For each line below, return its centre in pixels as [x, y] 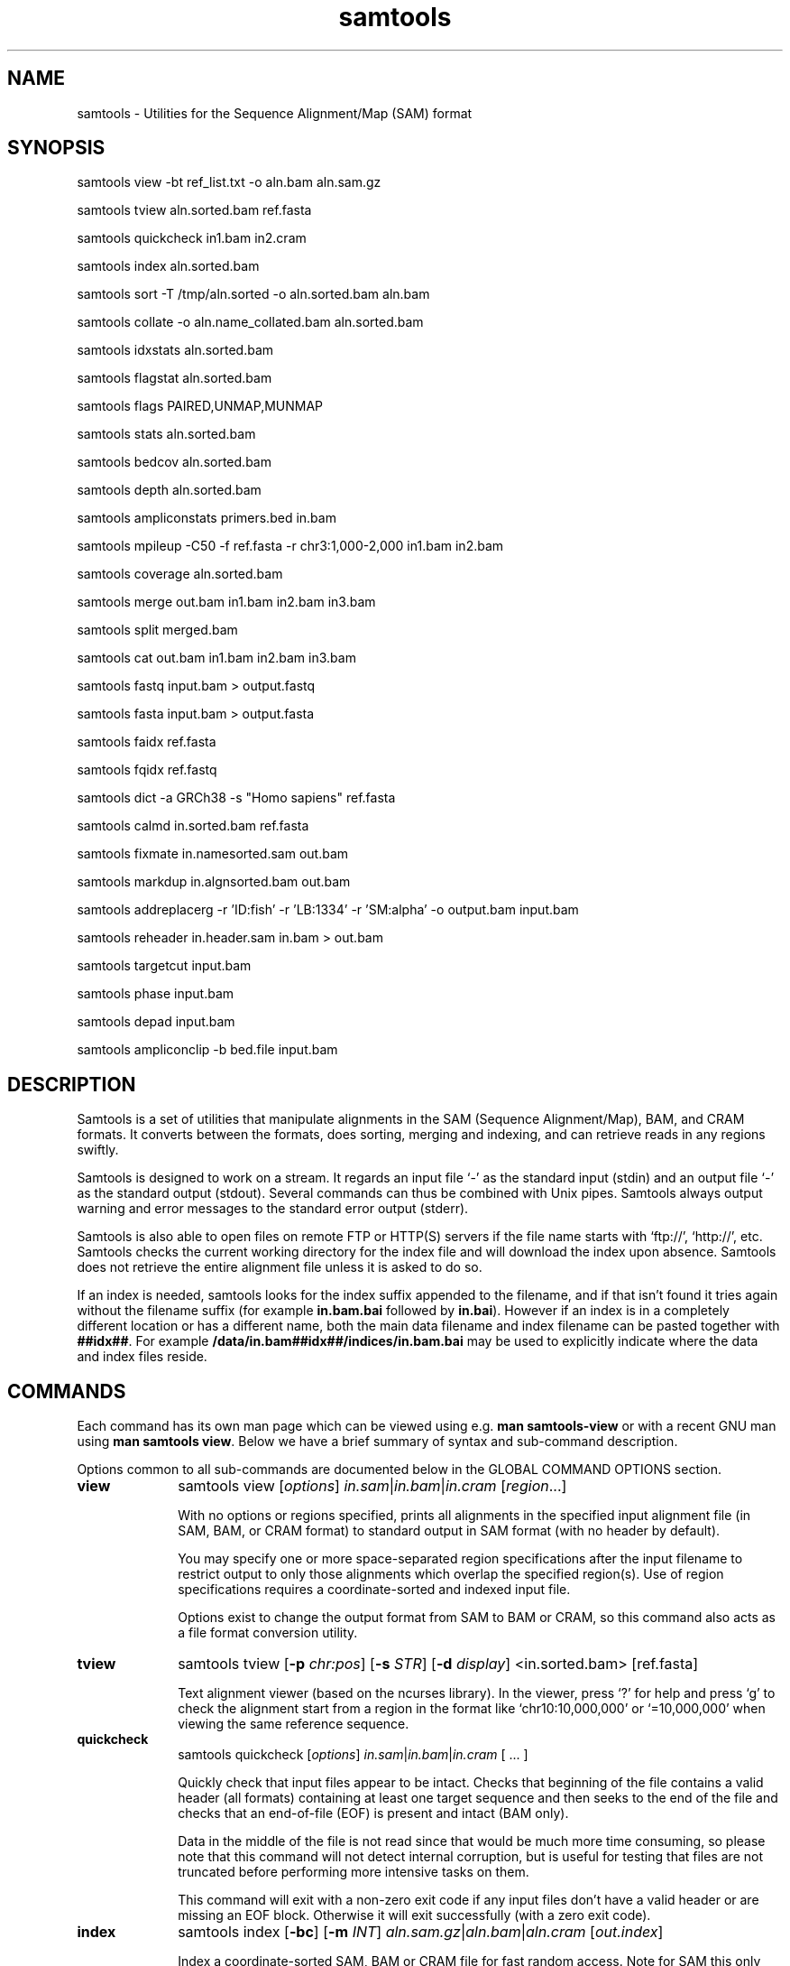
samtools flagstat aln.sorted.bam [175, 378]
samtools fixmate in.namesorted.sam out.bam [213, 854]
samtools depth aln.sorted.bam [169, 490]
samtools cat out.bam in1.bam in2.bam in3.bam [216, 658]
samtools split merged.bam [157, 630]
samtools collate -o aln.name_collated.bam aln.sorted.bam [250, 322]
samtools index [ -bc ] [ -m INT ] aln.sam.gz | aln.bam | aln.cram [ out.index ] [421, 1932]
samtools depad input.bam [156, 1022]
